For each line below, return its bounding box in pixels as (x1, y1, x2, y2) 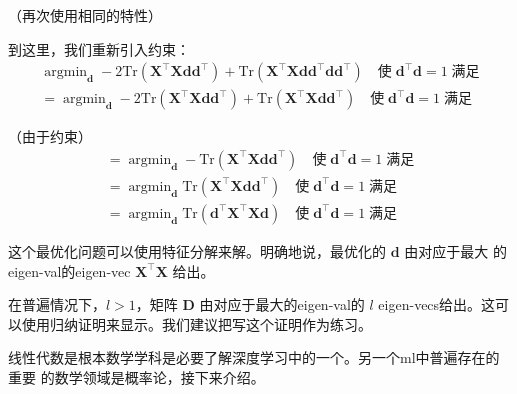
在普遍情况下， (8, 294, 106, 315)
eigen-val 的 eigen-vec (8, 260, 131, 281)
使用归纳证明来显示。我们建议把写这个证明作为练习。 (21, 313, 372, 334)
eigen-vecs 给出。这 (378, 294, 496, 315)
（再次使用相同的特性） (8, 5, 162, 25)
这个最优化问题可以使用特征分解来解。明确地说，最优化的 (8, 240, 386, 261)
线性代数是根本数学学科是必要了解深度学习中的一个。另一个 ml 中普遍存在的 (8, 347, 500, 368)
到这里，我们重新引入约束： (8, 38, 190, 59)
